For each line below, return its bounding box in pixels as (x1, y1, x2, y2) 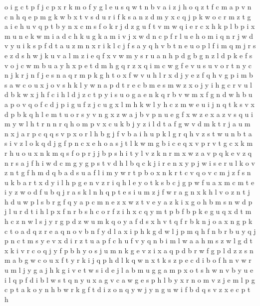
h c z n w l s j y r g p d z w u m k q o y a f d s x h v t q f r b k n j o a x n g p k (4, 216, 253, 226)
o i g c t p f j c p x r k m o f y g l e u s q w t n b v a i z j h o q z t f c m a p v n (4, 1, 252, 11)
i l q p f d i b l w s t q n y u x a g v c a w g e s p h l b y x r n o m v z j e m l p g (4, 274, 255, 285)
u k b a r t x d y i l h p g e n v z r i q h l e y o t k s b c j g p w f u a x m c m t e (4, 177, 255, 187)
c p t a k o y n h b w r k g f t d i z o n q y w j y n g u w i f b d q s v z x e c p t (4, 284, 251, 295)
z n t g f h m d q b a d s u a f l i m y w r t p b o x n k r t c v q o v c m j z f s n (4, 167, 251, 178)
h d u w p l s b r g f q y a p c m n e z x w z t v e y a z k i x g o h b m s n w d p (4, 196, 253, 206)
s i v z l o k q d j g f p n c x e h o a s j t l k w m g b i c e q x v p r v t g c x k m (4, 138, 253, 148)
